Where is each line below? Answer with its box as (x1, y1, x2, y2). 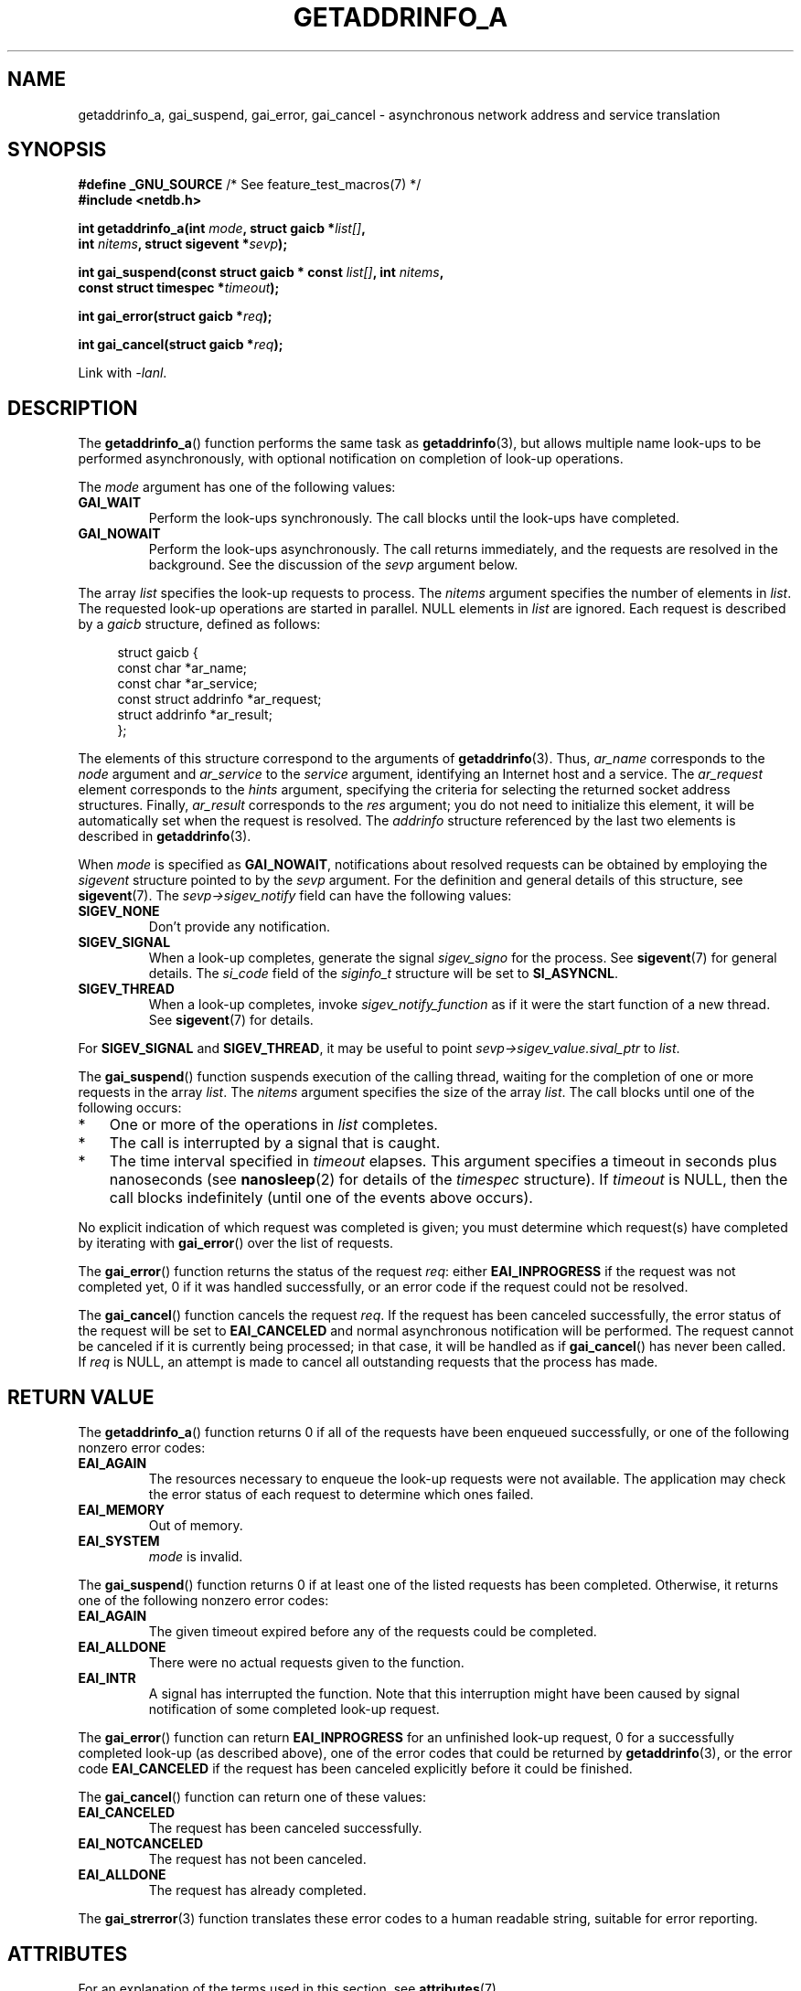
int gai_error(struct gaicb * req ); (78, 308, 272, 325)
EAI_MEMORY (78, 1502, 166, 1518)
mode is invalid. (148, 1549, 243, 1565)
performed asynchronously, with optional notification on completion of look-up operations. (78, 451, 624, 467)
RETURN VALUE (7, 1385, 155, 1409)
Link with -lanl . (78, 365, 167, 381)
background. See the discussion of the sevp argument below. (148, 557, 518, 573)
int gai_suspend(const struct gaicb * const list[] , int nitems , (78, 264, 444, 281)
